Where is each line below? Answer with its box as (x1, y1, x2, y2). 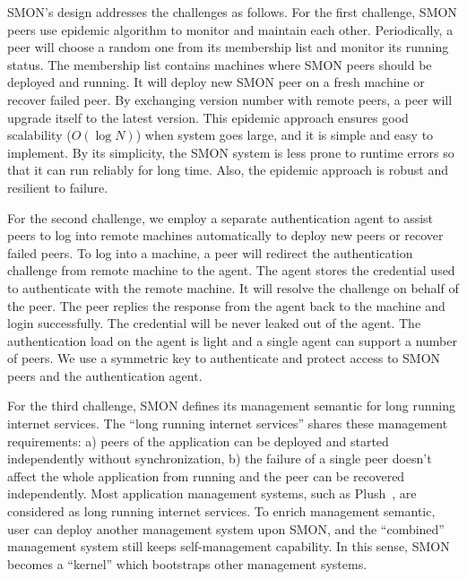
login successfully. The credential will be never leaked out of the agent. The (7, 314, 421, 333)
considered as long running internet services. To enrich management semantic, (7, 502, 436, 521)
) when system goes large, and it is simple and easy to (135, 125, 434, 144)
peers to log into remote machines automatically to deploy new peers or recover (7, 226, 444, 245)
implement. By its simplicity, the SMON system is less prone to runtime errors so (7, 143, 454, 161)
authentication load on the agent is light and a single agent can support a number (7, 331, 457, 350)
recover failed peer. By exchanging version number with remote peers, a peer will (7, 90, 453, 108)
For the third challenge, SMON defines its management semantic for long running (7, 396, 455, 415)
